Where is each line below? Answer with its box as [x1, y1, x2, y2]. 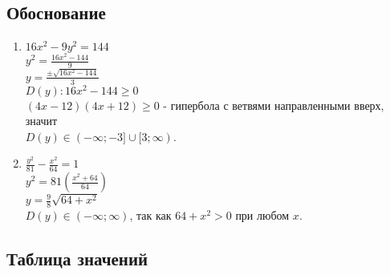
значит [25, 112, 58, 129]
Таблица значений [6, 245, 148, 270]
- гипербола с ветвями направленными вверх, [163, 96, 384, 113]
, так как [129, 206, 172, 223]
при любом [235, 206, 290, 223]
